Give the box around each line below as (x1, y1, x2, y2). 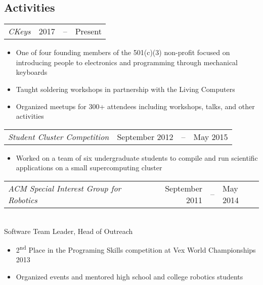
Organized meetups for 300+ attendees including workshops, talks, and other (16, 101, 255, 111)
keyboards (16, 67, 48, 77)
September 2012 (117, 130, 173, 142)
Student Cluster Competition (8, 130, 109, 142)
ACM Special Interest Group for (8, 182, 121, 194)
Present (75, 25, 102, 37)
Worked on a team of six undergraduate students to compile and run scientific (16, 152, 258, 163)
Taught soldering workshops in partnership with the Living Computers (16, 83, 235, 94)
